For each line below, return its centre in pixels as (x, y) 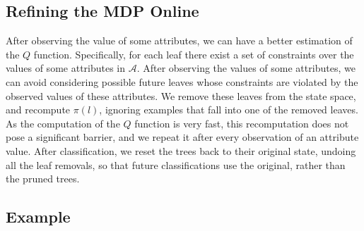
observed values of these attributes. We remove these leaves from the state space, (181, 95)
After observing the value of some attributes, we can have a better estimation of (179, 40)
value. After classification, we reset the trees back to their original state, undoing (181, 150)
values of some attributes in (66, 68)
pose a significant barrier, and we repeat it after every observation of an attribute (182, 137)
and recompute (38, 110)
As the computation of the (63, 123)
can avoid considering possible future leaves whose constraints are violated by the (182, 81)
